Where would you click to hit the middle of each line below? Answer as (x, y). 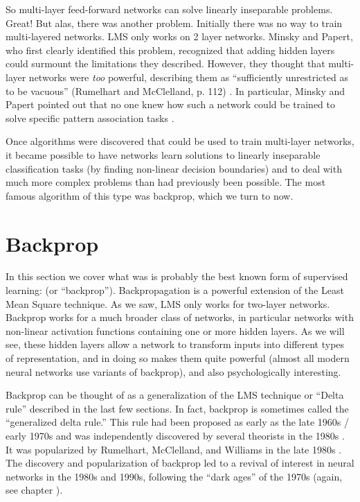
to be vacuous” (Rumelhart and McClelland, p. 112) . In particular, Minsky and (175, 90)
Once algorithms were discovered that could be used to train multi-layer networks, (180, 141)
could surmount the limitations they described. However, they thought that (165, 63)
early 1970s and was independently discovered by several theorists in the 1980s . (175, 435)
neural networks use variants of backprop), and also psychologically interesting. (173, 371)
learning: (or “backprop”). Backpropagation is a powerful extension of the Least (175, 290)
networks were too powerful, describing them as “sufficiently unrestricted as (188, 77)
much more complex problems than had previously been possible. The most (166, 182)
